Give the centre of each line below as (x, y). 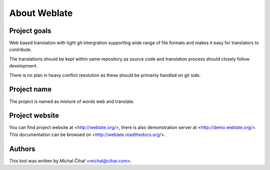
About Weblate (41, 13)
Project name (30, 89)
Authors (22, 149)
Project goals (30, 31)
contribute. (20, 49)
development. (23, 66)
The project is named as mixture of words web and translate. (72, 101)
